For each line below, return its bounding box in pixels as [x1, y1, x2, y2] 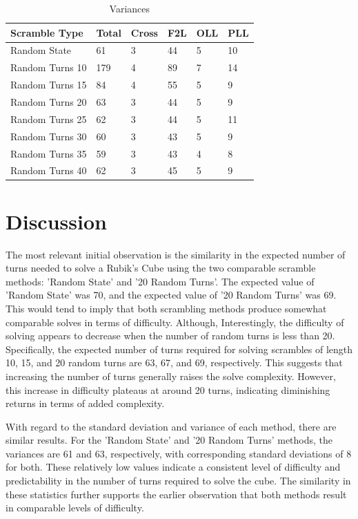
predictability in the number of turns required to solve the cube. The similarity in [6, 473, 351, 488]
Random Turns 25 [10, 111, 87, 126]
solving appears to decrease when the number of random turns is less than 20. [6, 328, 335, 343]
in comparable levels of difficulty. [6, 500, 144, 515]
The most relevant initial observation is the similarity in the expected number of [6, 247, 346, 261]
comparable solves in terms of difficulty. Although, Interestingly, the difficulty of [6, 314, 344, 329]
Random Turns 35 [10, 146, 87, 160]
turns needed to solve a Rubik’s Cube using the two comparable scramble [6, 261, 316, 275]
